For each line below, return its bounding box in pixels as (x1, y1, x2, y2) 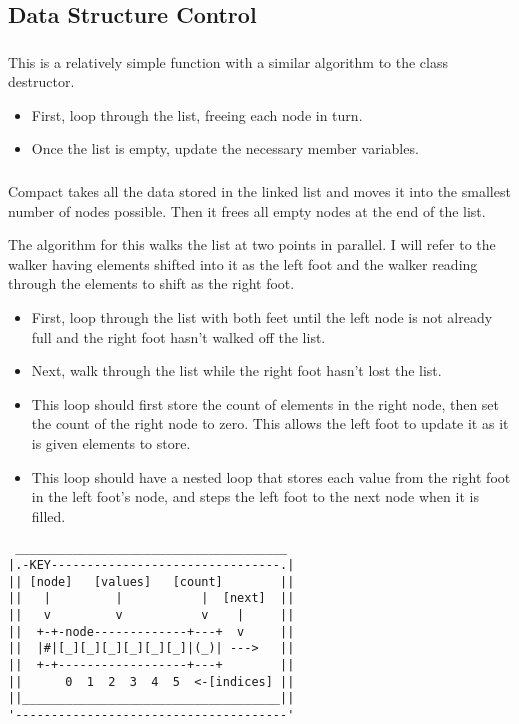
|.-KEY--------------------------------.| (8, 557, 295, 572)
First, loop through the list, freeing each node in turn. (31, 104, 363, 125)
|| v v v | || (8, 607, 295, 622)
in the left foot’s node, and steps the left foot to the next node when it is (31, 486, 479, 507)
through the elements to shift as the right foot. (8, 273, 295, 294)
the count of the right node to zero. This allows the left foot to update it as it (31, 413, 509, 434)
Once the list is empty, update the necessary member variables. (31, 138, 419, 159)
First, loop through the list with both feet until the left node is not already (31, 306, 493, 327)
